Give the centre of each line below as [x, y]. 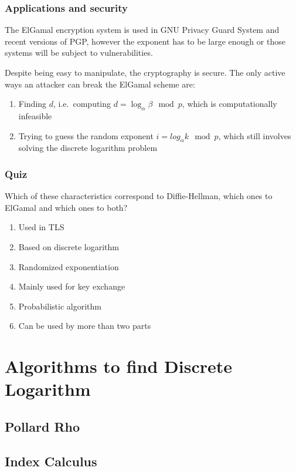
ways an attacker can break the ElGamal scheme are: [100, 84]
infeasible [35, 115]
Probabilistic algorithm [60, 306]
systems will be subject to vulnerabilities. [79, 53]
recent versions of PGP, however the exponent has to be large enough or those [145, 41]
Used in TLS [41, 227]
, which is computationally [229, 104]
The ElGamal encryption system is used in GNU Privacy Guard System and [142, 30]
